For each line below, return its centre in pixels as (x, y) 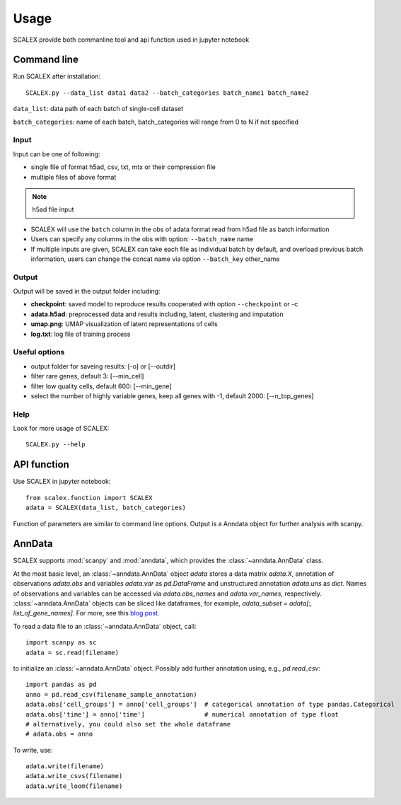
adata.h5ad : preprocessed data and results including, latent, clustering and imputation (157, 314)
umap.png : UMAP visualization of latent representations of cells (124, 324)
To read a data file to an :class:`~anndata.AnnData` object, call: (105, 626)
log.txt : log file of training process (81, 334)
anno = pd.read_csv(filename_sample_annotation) (111, 694)
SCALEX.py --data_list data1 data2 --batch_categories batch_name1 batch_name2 (167, 93)
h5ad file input (53, 209)
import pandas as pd (61, 685)
